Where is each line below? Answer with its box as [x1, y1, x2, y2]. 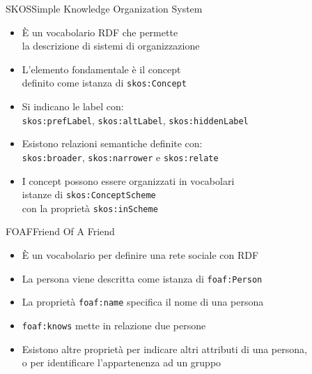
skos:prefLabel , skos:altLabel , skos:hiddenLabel [22, 112, 249, 127]
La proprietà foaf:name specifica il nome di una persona [22, 294, 264, 309]
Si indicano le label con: [22, 99, 124, 114]
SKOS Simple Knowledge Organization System [6, 1, 203, 15]
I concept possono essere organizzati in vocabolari [22, 173, 235, 188]
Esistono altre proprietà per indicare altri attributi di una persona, [22, 341, 307, 356]
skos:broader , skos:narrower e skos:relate [22, 149, 219, 164]
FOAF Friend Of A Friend [6, 224, 115, 239]
